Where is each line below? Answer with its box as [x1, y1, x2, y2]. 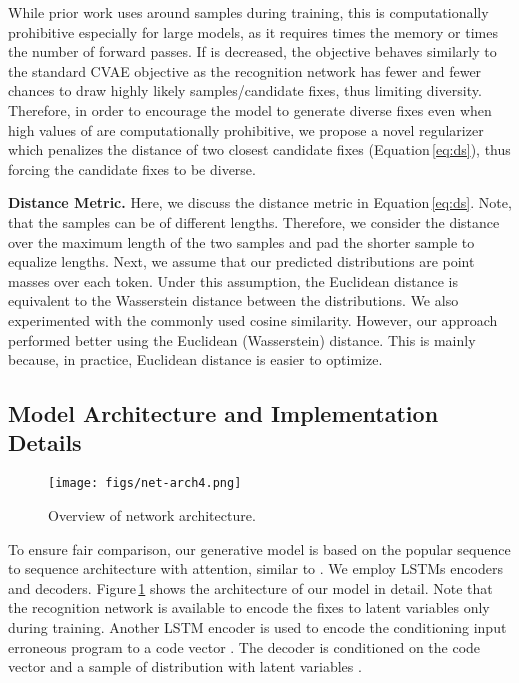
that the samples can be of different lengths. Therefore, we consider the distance [8, 211, 500, 232]
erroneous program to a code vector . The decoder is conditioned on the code [8, 636, 481, 657]
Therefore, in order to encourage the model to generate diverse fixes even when [8, 99, 492, 120]
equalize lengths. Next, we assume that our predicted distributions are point [8, 251, 475, 272]
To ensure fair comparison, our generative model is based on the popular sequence [8, 538, 511, 559]
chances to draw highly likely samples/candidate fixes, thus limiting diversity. [8, 80, 482, 101]
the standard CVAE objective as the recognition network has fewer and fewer [8, 60, 482, 81]
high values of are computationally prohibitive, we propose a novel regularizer [8, 119, 484, 140]
